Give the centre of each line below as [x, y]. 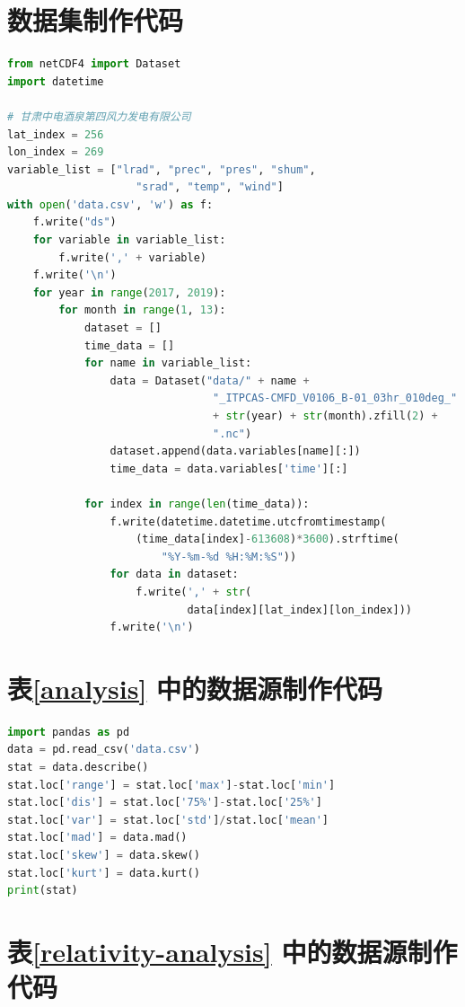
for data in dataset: [174, 574]
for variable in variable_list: [129, 240]
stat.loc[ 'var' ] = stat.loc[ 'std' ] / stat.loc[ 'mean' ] [168, 820]
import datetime [56, 81]
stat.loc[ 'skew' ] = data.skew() [104, 855]
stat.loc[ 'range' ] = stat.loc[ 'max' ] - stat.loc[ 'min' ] [171, 785]
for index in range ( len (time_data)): [197, 503]
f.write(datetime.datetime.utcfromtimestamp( [248, 521]
